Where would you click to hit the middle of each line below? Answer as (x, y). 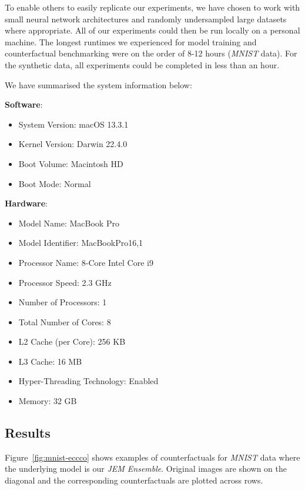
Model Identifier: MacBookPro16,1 (81, 243)
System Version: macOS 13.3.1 (73, 124)
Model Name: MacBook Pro (69, 223)
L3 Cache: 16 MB (50, 361)
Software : (24, 104)
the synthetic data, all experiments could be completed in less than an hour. (142, 64)
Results (28, 433)
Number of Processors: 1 (63, 302)
